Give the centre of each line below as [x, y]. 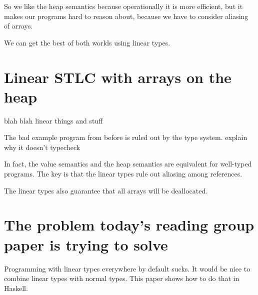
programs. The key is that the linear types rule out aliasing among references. [123, 174]
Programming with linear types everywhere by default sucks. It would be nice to [127, 268]
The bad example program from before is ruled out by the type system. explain [126, 137]
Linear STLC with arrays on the [118, 77]
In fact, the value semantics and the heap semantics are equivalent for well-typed [128, 164]
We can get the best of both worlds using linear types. [87, 42]
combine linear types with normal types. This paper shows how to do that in [122, 278]
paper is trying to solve [86, 244]
